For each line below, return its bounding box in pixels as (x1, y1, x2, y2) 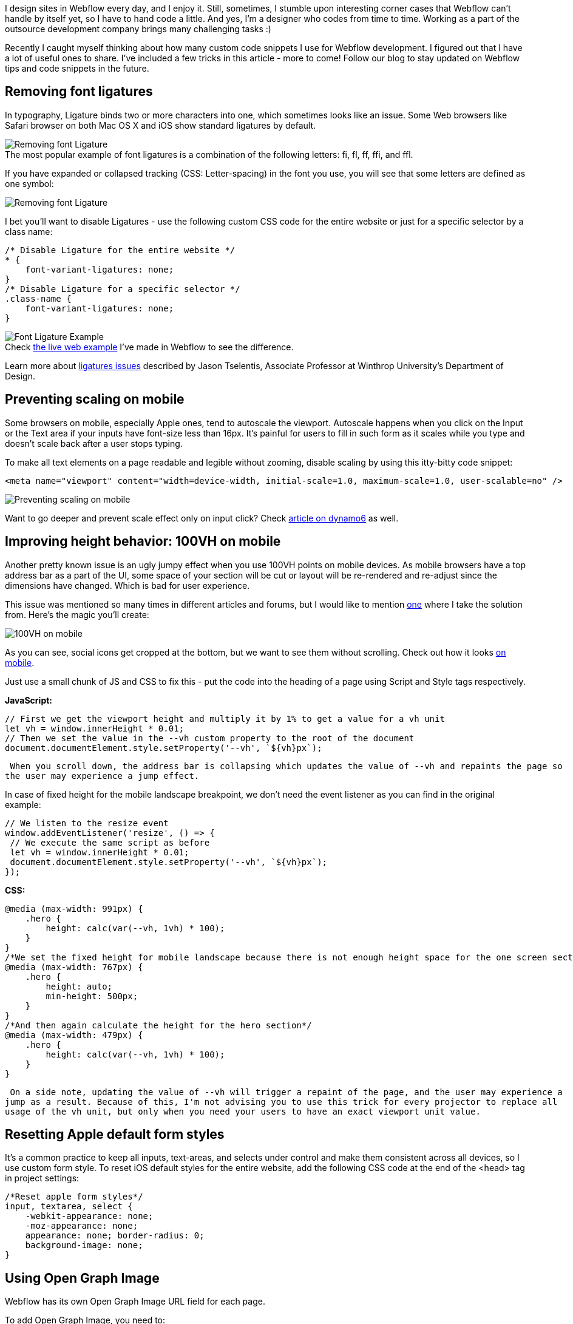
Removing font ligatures (5, 84, 153, 100)
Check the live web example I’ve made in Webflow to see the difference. (5, 341, 294, 352)
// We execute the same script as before (10, 837, 210, 847)
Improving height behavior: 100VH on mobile (5, 534, 281, 549)
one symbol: (5, 178, 54, 189)
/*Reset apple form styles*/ (5, 1192, 143, 1202)
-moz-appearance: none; (25, 1221, 138, 1231)
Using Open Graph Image (5, 1270, 160, 1286)
